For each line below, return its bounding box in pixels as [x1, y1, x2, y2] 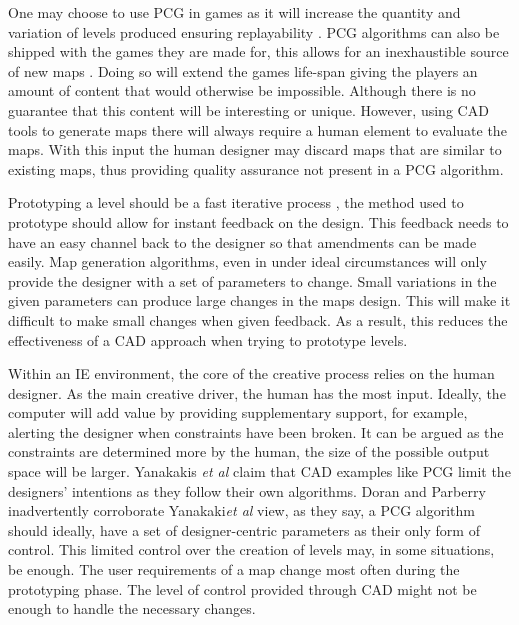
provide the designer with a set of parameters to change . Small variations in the [8, 270, 497, 291]
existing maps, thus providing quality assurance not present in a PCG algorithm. [8, 158, 504, 179]
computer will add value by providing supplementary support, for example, [8, 402, 468, 423]
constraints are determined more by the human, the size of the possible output [8, 441, 490, 462]
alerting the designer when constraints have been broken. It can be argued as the [8, 421, 504, 442]
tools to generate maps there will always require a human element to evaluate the [8, 119, 507, 140]
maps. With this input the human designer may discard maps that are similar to [8, 139, 502, 160]
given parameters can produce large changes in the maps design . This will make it [8, 290, 511, 311]
